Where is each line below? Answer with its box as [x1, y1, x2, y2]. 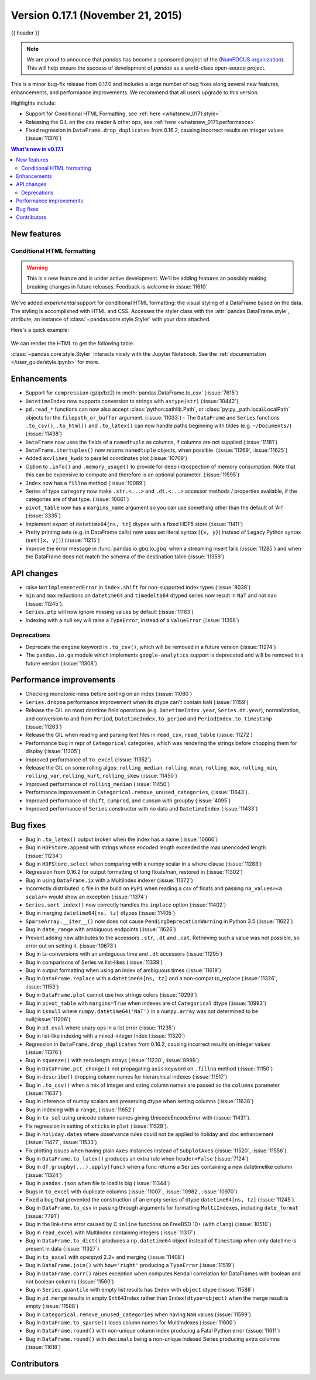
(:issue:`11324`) [25, 1171, 63, 1179]
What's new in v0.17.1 [11, 145, 64, 152]
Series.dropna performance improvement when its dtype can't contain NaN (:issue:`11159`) [25, 698, 249, 705]
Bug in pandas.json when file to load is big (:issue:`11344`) [25, 1180, 170, 1187]
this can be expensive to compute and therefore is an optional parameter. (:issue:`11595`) [25, 471, 240, 478]
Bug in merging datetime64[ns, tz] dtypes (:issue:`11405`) [25, 909, 176, 916]
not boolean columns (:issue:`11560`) [25, 1278, 114, 1285]
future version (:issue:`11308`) [25, 660, 98, 667]
